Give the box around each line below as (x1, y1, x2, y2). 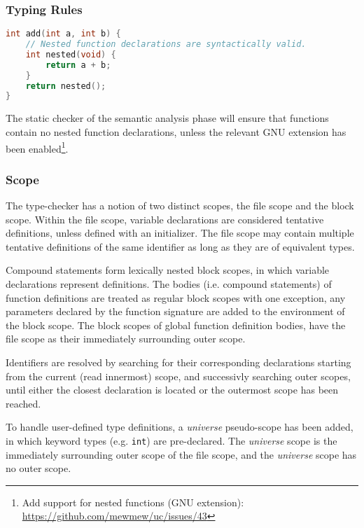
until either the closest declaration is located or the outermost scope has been (6, 382, 339, 397)
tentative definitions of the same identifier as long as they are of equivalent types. (6, 239, 355, 253)
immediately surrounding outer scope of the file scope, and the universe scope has (6, 447, 357, 461)
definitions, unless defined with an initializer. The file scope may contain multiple (6, 225, 354, 240)
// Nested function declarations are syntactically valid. (25, 39, 307, 50)
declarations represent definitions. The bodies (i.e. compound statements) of (6, 276, 332, 291)
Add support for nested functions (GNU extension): (22, 494, 244, 509)
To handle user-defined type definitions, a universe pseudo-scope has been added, (6, 419, 353, 434)
